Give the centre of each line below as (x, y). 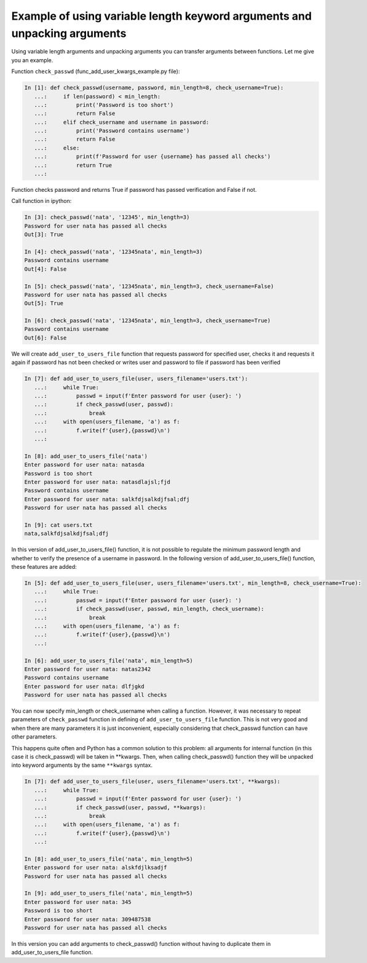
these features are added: (44, 567)
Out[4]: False (45, 269)
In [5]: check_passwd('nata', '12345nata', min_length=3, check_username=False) (149, 286)
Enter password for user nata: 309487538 (88, 919)
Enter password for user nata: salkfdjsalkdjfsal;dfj (107, 499)
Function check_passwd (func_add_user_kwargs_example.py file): (96, 71)
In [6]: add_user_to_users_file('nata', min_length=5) (109, 660)
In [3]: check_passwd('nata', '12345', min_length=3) (107, 217)
